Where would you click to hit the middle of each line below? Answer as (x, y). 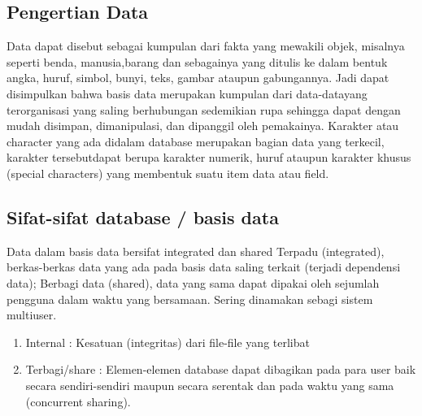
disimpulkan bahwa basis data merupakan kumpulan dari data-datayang (187, 93)
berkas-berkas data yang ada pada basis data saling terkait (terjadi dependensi (204, 267)
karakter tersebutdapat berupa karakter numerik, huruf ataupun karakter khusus (209, 157)
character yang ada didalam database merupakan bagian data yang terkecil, (196, 141)
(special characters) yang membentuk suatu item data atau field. (168, 173)
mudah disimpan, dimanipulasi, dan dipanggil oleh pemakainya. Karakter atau (203, 126)
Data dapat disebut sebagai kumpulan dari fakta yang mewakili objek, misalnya (206, 46)
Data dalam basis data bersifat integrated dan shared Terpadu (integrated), (196, 251)
